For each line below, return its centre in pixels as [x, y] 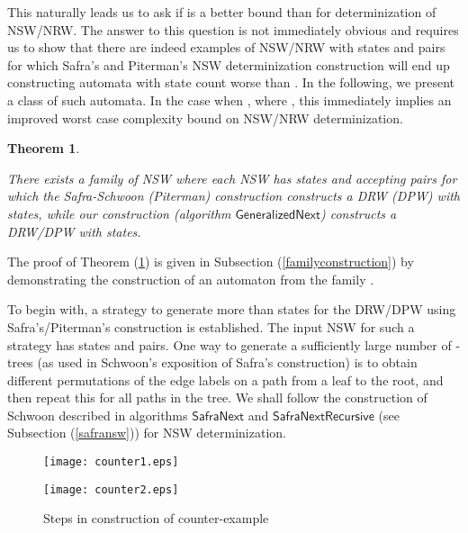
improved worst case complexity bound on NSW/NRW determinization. [205, 117]
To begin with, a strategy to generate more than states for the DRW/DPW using [232, 309]
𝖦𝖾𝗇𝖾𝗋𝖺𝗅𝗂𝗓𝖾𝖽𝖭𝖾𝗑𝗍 [278, 215]
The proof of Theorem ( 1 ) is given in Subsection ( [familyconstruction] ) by [211, 262]
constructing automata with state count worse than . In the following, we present [231, 82]
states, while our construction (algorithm [119, 213]
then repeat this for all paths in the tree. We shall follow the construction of [217, 397]
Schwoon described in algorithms [98, 415]
